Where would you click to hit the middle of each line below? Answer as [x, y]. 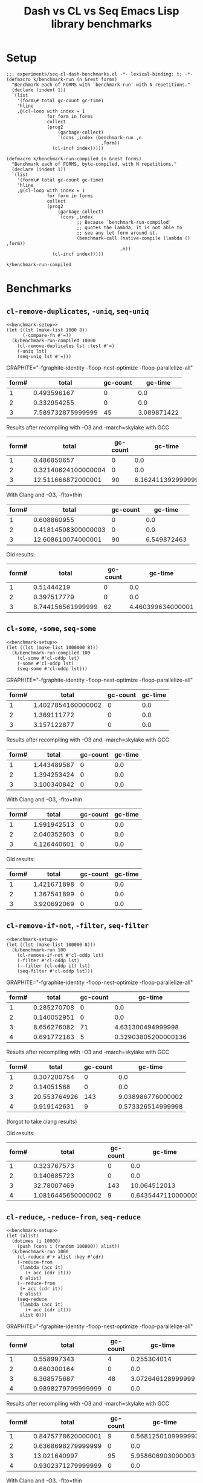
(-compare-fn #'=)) [47, 335]
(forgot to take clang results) [42, 1121]
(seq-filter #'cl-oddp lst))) [55, 971]
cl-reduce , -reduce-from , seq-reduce [73, 1217]
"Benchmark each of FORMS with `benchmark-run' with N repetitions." [101, 85]
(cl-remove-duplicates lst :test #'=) [66, 346]
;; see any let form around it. [117, 233]
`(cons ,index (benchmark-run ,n [100, 137]
